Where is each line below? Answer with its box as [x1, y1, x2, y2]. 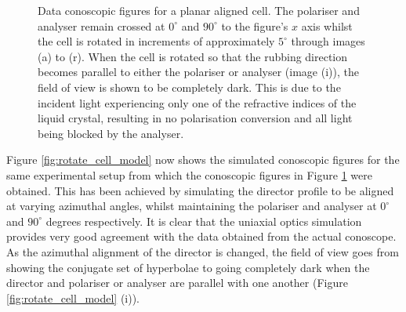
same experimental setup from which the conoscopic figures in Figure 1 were [6, 166, 372, 183]
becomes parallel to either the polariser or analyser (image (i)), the [38, 63, 359, 80]
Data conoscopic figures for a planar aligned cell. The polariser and [38, 2, 360, 18]
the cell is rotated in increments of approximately [38, 33, 275, 49]
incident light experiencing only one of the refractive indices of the [38, 94, 357, 111]
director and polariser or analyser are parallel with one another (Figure [6, 274, 348, 291]
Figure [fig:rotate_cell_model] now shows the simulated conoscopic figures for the [6, 151, 400, 168]
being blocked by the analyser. [38, 125, 184, 141]
